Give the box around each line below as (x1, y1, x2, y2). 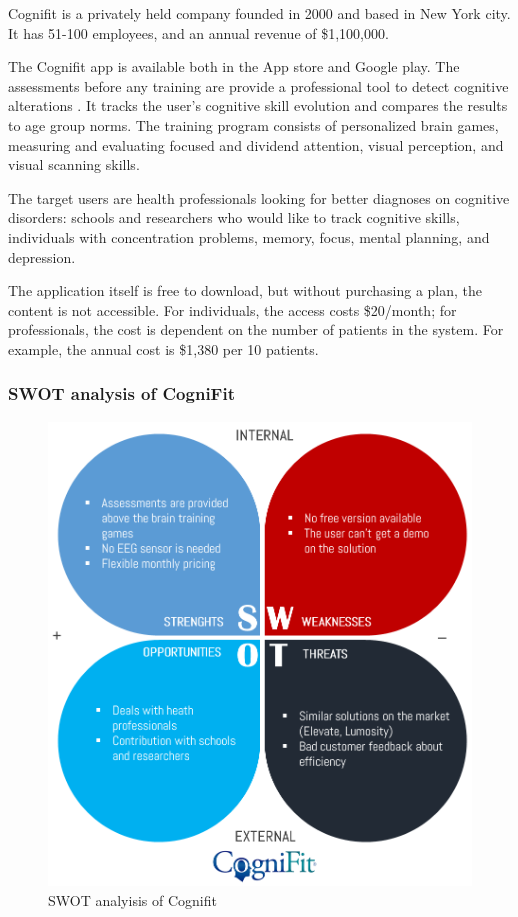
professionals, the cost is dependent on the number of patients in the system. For (8, 319, 504, 340)
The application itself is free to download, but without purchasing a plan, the (8, 280, 483, 301)
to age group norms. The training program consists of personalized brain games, (8, 114, 499, 135)
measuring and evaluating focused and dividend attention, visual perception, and (8, 134, 504, 155)
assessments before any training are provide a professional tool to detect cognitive (8, 75, 509, 96)
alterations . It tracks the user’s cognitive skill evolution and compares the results (8, 95, 508, 116)
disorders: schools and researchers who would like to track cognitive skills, (8, 207, 460, 228)
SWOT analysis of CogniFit (8, 381, 235, 406)
